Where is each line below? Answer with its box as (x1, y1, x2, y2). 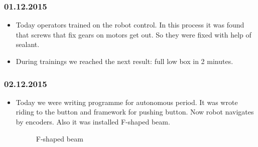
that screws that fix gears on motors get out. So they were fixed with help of (16, 29, 251, 39)
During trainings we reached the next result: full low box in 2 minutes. (16, 56, 233, 66)
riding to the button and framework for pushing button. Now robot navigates (16, 106, 254, 117)
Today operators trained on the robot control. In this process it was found (16, 19, 244, 30)
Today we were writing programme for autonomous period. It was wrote (16, 96, 238, 107)
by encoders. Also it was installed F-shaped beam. (16, 116, 170, 126)
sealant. (16, 39, 40, 49)
